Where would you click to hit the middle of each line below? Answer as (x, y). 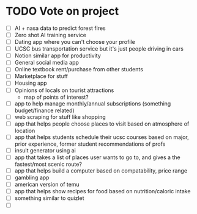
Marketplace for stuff (41, 76)
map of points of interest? (56, 97)
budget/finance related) (44, 110)
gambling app (32, 177)
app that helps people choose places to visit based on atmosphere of (102, 124)
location (25, 130)
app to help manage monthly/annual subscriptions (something (93, 103)
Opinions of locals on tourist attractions (64, 90)
